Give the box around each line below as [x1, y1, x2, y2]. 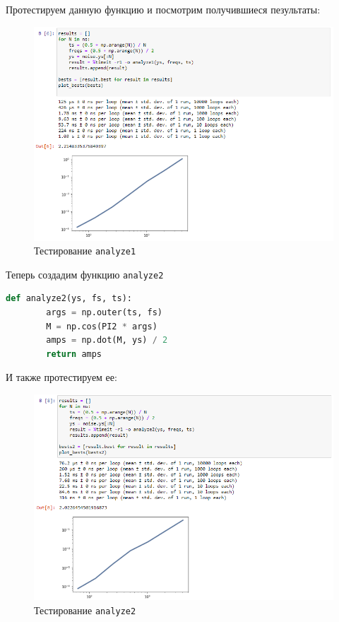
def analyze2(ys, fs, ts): [6, 293, 132, 304]
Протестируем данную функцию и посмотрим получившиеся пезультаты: [6, 2, 321, 16]
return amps [46, 348, 102, 359]
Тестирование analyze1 [34, 243, 136, 258]
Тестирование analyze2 [34, 602, 136, 617]
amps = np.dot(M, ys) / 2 [46, 335, 168, 346]
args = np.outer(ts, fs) [46, 307, 162, 318]
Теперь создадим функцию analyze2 [6, 266, 164, 281]
